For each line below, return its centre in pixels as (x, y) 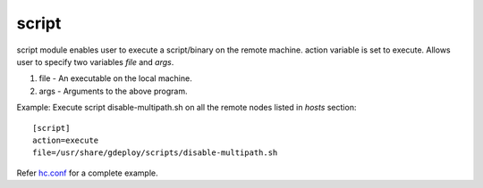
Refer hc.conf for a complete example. (87, 173)
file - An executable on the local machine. (115, 78)
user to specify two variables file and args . (95, 61)
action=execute (66, 140)
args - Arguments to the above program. (113, 91)
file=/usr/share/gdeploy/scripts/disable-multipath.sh (155, 153)
